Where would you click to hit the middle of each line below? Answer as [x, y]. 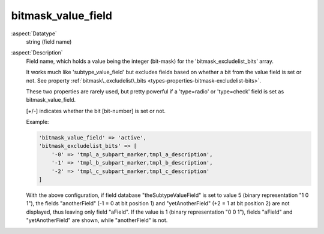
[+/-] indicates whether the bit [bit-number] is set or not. [96, 111]
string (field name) [49, 41]
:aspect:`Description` [37, 53]
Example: [37, 122]
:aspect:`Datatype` [34, 34]
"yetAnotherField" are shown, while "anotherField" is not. [97, 220]
